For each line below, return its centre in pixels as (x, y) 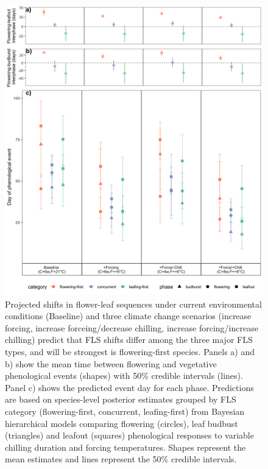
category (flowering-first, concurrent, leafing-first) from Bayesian (125, 411)
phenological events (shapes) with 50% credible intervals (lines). (124, 376)
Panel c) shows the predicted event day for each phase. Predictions (129, 387)
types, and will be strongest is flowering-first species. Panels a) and (130, 352)
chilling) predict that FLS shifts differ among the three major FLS (129, 340)
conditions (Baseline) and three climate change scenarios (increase (128, 316)
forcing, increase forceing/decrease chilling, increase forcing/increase (132, 327)
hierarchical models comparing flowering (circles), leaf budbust (122, 423)
